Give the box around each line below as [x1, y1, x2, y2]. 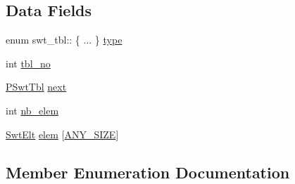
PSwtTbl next [6, 79, 67, 94]
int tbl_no [6, 55, 51, 70]
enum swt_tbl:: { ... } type [6, 32, 123, 47]
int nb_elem [6, 103, 59, 117]
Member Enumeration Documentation [6, 161, 290, 183]
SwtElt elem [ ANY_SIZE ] [6, 126, 119, 141]
